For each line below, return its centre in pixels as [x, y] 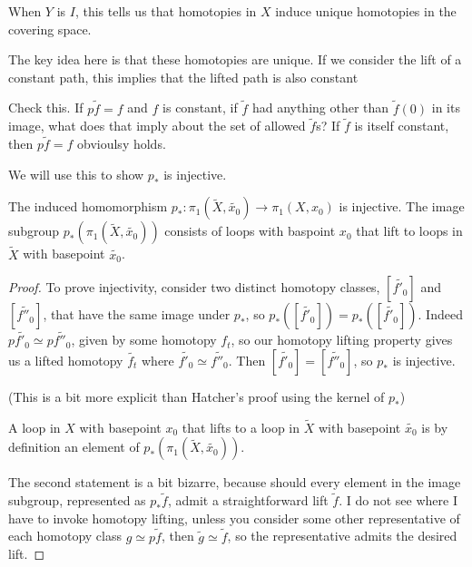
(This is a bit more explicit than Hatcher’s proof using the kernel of [197, 397]
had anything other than [320, 108]
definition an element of [74, 447]
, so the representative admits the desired [342, 536]
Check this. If [46, 108]
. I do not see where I [398, 500]
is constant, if [200, 108]
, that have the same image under [137, 314]
